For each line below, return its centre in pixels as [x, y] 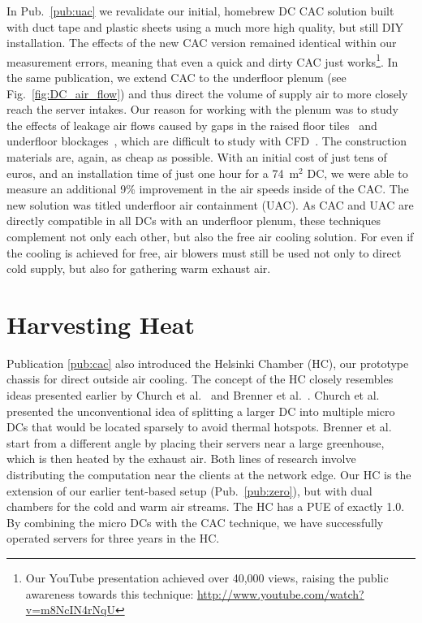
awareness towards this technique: [110, 593]
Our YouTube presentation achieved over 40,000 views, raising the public [207, 578]
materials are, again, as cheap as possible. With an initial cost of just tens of [197, 157]
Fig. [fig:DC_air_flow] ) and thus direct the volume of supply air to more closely [207, 93]
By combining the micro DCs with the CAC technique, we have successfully [195, 522]
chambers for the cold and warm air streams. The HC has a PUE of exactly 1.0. [206, 506]
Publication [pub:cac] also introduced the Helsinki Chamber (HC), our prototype [208, 363]
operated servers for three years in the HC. [113, 538]
